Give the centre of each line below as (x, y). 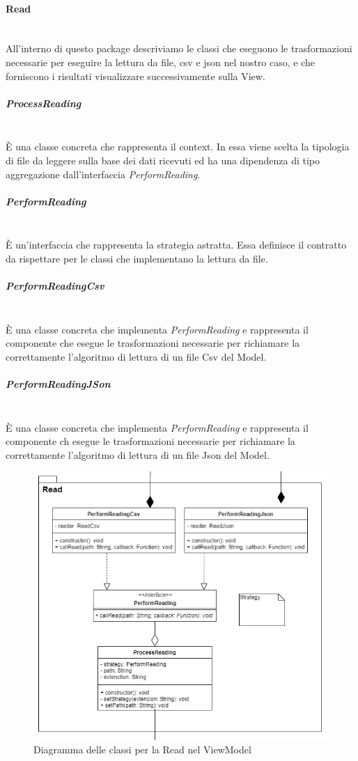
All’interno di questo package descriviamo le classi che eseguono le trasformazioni (179, 48)
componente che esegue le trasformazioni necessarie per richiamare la (153, 343)
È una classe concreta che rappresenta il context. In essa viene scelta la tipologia (178, 147)
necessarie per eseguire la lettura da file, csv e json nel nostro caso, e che (160, 62)
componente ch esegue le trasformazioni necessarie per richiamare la (150, 441)
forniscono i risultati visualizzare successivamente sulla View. (135, 76)
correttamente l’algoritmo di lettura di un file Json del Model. (138, 454)
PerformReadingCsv (55, 286)
